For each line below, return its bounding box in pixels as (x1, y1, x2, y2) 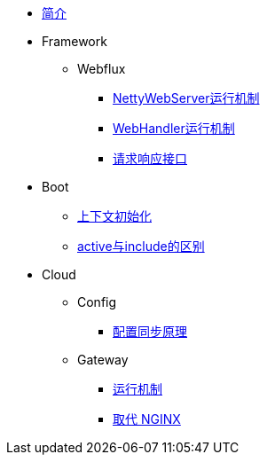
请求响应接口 (113, 151, 187, 166)
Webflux (77, 61, 126, 76)
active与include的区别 (77, 239, 205, 254)
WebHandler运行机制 (113, 121, 235, 136)
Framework (42, 34, 107, 49)
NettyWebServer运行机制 (113, 90, 260, 106)
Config (77, 294, 117, 309)
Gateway (77, 352, 129, 367)
